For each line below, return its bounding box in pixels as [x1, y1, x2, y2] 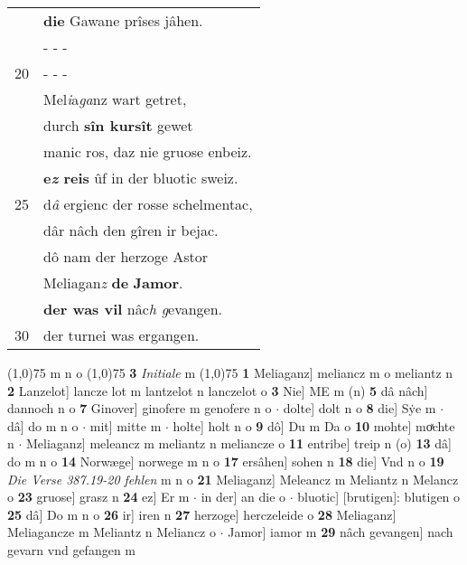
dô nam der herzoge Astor [43, 246, 209, 267]
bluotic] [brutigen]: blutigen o [297, 487, 461, 506]
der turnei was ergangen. [43, 325, 200, 345]
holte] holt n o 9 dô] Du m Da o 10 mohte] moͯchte [173, 416, 455, 435]
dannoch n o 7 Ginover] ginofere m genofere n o [7, 399, 272, 418]
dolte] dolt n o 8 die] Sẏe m [283, 399, 436, 418]
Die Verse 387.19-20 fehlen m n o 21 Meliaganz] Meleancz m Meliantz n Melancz [7, 469, 459, 488]
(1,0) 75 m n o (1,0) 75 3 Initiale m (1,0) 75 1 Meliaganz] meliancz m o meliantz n [7, 363, 453, 381]
